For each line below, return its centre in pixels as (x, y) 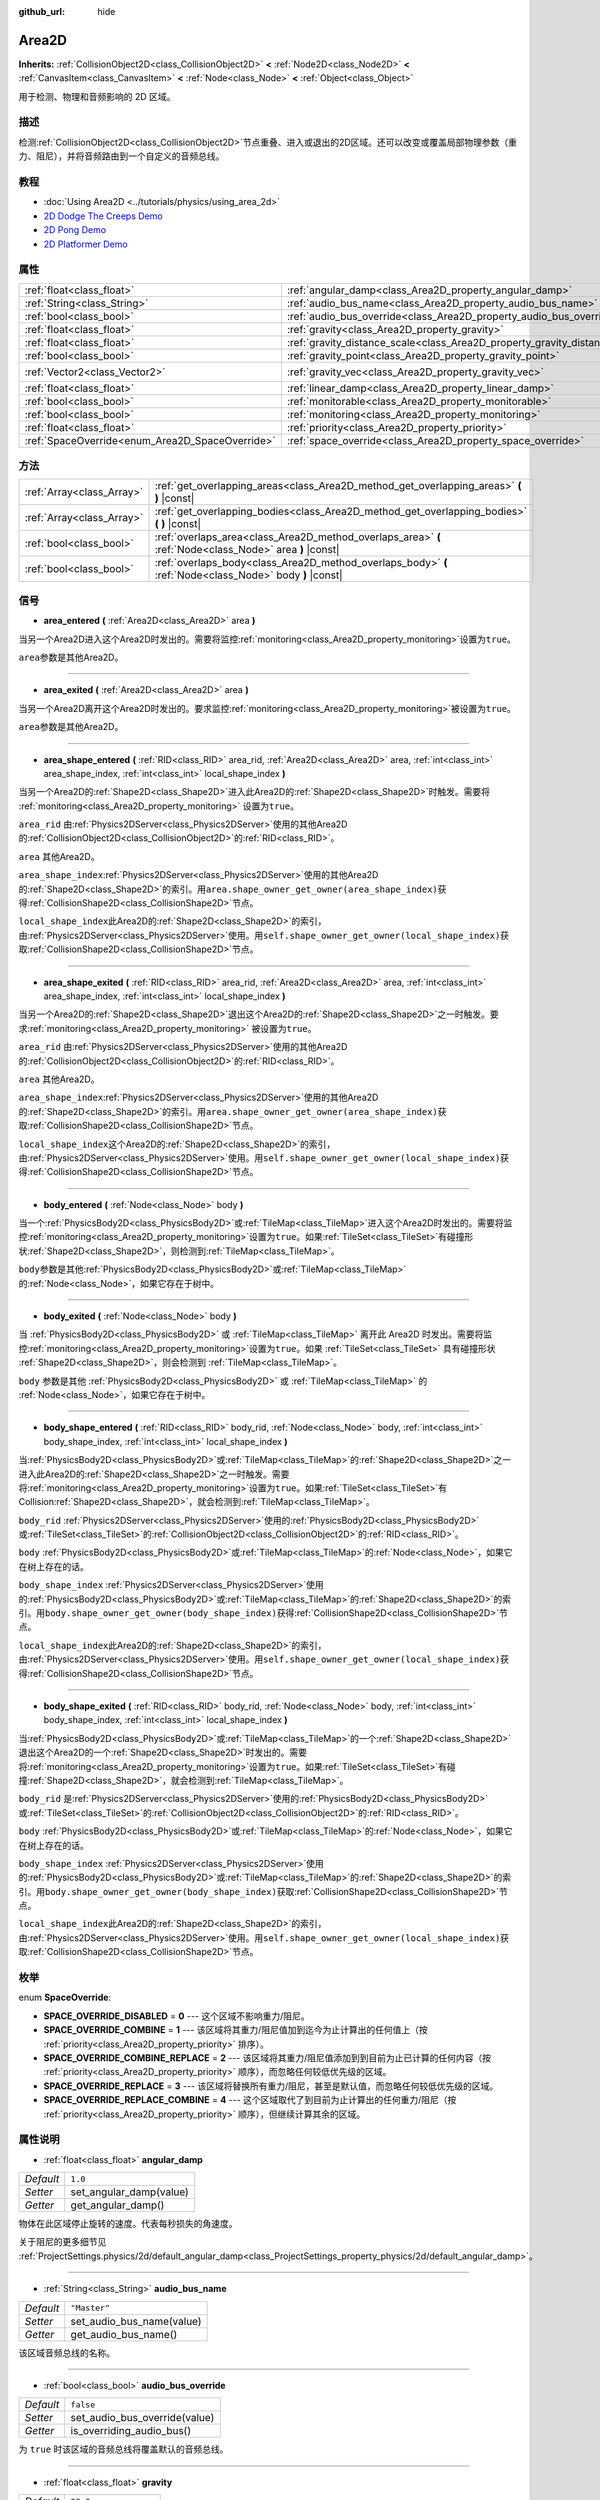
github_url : (41, 11)
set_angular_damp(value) (129, 2192)
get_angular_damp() (117, 2205)
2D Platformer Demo (86, 244)
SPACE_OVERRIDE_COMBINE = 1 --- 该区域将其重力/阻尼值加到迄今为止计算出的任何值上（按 (236, 2030)
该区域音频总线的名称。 (66, 2352)
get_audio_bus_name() (124, 2334)
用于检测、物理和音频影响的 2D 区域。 (97, 96)
